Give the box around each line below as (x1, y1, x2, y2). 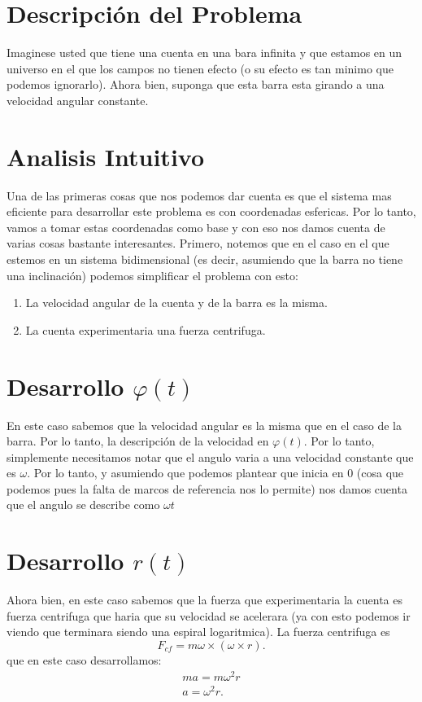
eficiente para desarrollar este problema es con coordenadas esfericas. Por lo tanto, (7, 203, 416, 220)
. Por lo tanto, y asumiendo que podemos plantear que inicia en (27, 464, 344, 481)
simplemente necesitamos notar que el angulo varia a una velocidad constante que (7, 448, 414, 465)
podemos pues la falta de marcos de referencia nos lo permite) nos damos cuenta (7, 480, 407, 497)
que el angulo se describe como (7, 496, 160, 513)
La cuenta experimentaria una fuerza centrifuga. (25, 321, 266, 338)
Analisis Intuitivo (7, 139, 205, 173)
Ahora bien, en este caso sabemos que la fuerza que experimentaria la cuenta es (7, 591, 402, 608)
